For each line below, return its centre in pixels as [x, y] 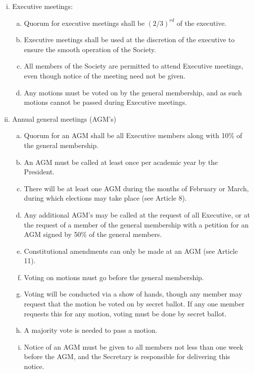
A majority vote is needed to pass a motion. [91, 330]
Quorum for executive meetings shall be [84, 23]
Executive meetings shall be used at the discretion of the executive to [129, 39]
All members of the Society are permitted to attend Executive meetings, [134, 66]
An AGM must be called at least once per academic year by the [121, 162]
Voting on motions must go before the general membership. [114, 277]
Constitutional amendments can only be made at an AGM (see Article [131, 251]
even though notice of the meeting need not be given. [105, 75]
